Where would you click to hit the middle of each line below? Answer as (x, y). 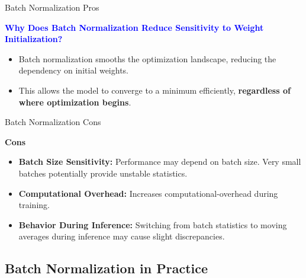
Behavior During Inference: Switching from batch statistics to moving (153, 224)
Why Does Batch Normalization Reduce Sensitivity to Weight (134, 27)
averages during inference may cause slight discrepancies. (122, 236)
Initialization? (34, 39)
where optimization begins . (75, 102)
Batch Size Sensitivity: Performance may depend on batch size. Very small (160, 162)
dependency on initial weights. (74, 70)
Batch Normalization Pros (52, 7)
